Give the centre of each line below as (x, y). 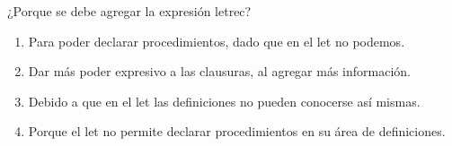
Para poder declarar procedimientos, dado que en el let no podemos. (217, 41)
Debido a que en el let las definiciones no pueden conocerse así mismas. (224, 101)
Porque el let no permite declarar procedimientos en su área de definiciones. (237, 131)
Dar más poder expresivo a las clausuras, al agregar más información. (219, 71)
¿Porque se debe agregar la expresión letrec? (129, 11)
